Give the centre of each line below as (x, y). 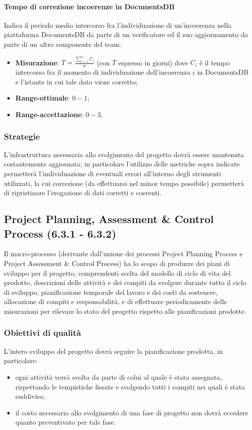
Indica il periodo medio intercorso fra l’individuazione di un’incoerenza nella (118, 25)
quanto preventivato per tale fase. (66, 422)
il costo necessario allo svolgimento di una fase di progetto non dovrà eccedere (132, 412)
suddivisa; (30, 396)
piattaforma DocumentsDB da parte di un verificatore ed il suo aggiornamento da (126, 34)
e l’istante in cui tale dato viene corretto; (77, 81)
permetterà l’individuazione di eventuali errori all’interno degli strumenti (113, 174)
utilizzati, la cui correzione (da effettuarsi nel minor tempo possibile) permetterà (124, 183)
